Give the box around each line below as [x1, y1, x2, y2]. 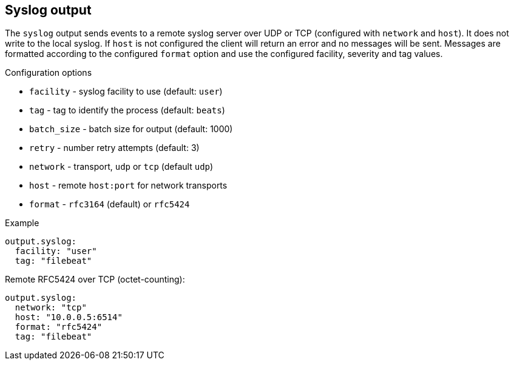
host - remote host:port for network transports [29, 180, 228, 191]
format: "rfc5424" [15, 322, 103, 332]
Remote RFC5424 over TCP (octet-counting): [5, 274, 185, 285]
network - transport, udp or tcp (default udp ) [29, 161, 214, 172]
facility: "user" [15, 246, 97, 256]
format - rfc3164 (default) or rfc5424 [29, 199, 190, 210]
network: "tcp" [15, 303, 87, 313]
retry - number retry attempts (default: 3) [29, 142, 200, 153]
